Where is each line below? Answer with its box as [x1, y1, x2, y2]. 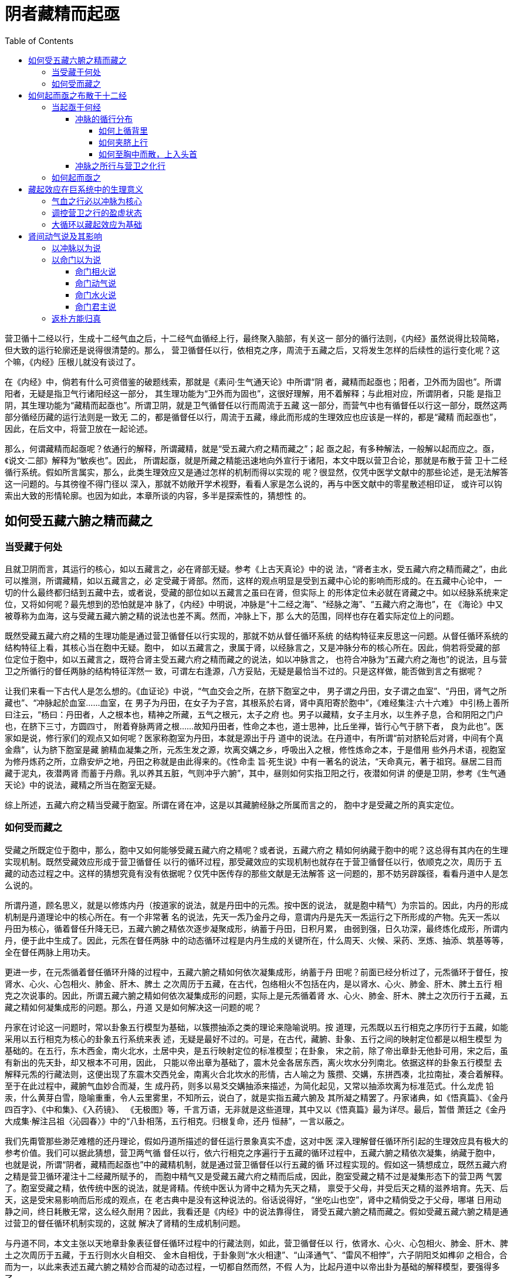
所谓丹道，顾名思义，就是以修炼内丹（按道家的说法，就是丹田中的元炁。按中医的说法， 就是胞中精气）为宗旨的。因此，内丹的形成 [5, 900, 508, 910]
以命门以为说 [52, 254, 101, 265]
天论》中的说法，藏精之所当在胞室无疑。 [5, 779, 161, 790]
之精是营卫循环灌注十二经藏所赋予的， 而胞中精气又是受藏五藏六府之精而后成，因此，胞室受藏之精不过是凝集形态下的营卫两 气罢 [5, 1171, 502, 1181]
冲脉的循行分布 [75, 113, 133, 124]
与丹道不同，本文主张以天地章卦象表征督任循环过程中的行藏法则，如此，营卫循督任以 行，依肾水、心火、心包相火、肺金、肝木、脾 [5, 1238, 508, 1248]
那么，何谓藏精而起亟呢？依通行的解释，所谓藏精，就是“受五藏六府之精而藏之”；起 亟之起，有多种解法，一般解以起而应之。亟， [5, 443, 499, 454]
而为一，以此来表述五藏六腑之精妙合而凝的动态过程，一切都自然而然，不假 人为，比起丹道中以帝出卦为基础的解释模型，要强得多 [5, 1261, 500, 1272]
